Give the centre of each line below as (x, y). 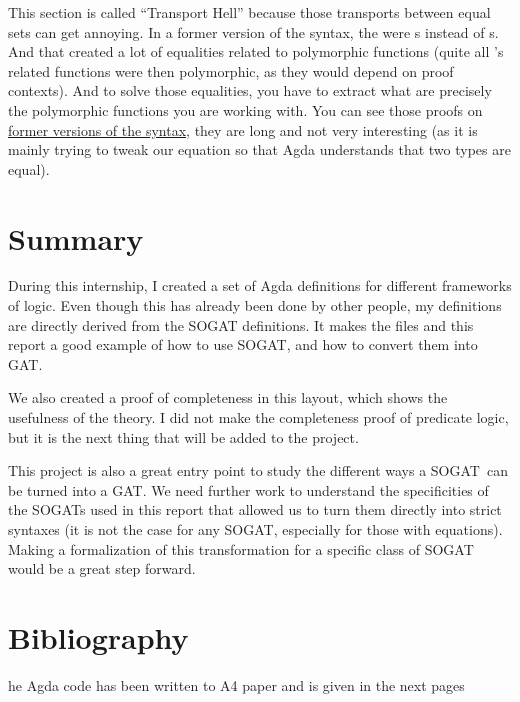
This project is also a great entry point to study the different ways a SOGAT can (258, 470)
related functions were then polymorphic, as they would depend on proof (231, 70)
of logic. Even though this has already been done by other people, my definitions (255, 305)
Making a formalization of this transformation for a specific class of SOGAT (241, 548)
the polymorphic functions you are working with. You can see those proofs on (245, 109)
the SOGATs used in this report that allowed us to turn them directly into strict (255, 509)
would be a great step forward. (102, 568)
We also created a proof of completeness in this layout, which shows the (228, 397)
